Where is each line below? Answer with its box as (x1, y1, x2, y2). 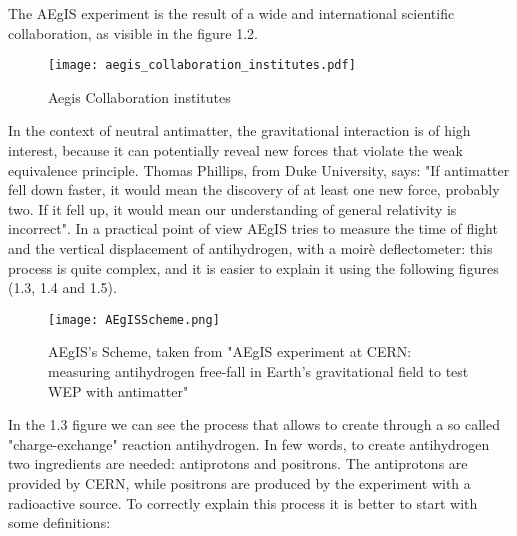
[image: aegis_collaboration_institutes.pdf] (48, 58, 356, 73)
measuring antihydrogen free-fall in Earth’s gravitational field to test (48, 361, 469, 382)
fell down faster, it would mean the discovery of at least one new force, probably (8, 179, 500, 200)
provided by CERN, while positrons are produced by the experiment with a (8, 473, 471, 493)
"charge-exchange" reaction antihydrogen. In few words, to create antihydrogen (8, 433, 490, 454)
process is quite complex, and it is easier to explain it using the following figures (8, 257, 499, 278)
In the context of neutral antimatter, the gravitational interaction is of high (8, 120, 471, 141)
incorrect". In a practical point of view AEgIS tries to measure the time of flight (8, 218, 498, 239)
